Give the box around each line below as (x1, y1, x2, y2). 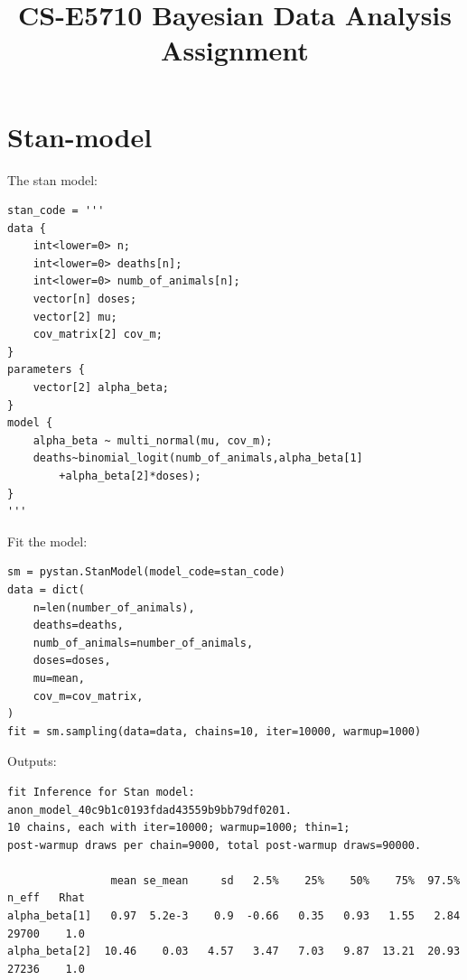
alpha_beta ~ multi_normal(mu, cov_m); (33, 434, 273, 447)
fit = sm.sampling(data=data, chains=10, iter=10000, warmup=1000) (7, 724, 422, 738)
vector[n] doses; (33, 293, 137, 306)
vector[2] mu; (33, 310, 117, 323)
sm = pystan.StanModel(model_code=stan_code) (7, 565, 285, 579)
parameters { (7, 363, 85, 377)
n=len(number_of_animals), (33, 601, 195, 614)
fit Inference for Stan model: (7, 785, 195, 798)
